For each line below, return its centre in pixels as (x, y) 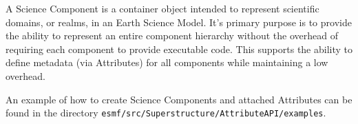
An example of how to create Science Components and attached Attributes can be (179, 99)
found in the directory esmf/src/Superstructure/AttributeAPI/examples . (166, 113)
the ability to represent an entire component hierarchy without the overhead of (172, 35)
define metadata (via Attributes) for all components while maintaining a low (167, 62)
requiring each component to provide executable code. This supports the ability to (179, 49)
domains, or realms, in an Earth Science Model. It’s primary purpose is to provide (179, 22)
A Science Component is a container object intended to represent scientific (162, 8)
